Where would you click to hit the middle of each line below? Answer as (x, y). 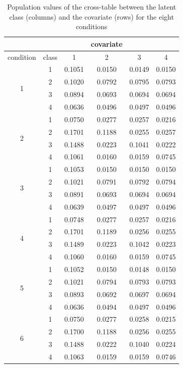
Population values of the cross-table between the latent (92, 7)
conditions (92, 26)
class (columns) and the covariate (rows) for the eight (91, 16)
